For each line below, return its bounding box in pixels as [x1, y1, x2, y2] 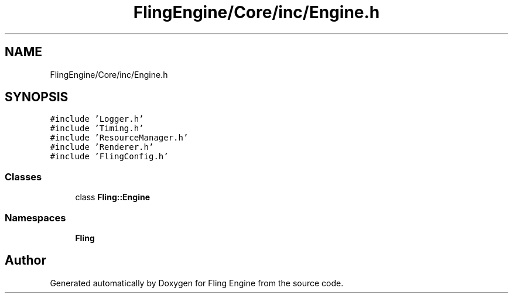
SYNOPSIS [5, 90, 69, 105]
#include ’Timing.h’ [50, 124, 144, 133]
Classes [5, 170, 42, 183]
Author [5, 253, 46, 268]
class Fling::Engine [75, 192, 150, 203]
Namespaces [5, 211, 66, 224]
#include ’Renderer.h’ [50, 142, 154, 152]
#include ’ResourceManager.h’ [50, 133, 189, 143]
